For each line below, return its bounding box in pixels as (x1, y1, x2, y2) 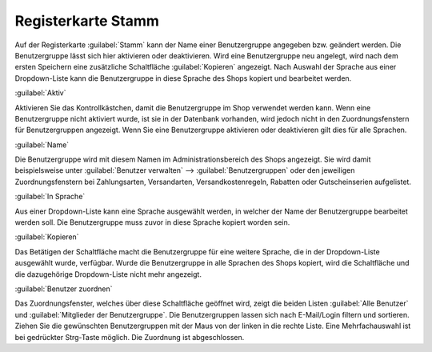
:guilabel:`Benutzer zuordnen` (14, 284, 113, 294)
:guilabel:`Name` (14, 140, 70, 150)
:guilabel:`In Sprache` (14, 192, 86, 202)
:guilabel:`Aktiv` (14, 88, 66, 98)
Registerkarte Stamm (14, 12, 160, 30)
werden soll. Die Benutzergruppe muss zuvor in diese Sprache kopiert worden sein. (14, 218, 290, 227)
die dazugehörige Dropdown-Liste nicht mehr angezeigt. (14, 269, 202, 279)
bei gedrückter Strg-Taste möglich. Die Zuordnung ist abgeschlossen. (14, 332, 245, 342)
